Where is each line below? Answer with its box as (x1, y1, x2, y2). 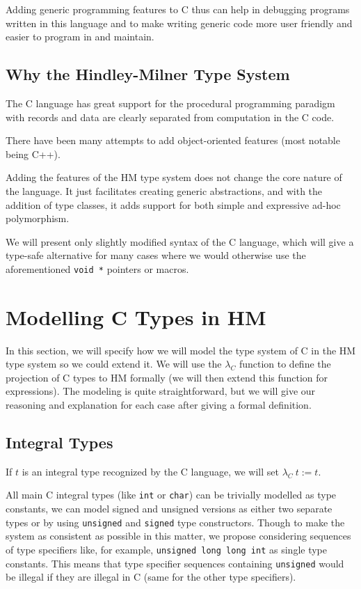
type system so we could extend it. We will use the (6, 356, 222, 371)
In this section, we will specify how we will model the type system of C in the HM (6, 343, 356, 357)
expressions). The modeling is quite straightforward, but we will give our (6, 384, 316, 398)
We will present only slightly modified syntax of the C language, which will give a (6, 234, 354, 249)
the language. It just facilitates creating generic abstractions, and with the (6, 183, 323, 198)
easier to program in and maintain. (6, 29, 154, 44)
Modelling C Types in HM (6, 302, 266, 331)
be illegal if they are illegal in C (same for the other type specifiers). (6, 570, 296, 584)
